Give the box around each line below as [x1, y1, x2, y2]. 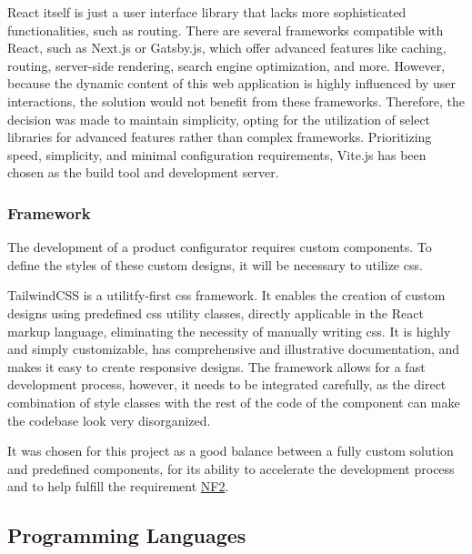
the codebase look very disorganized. [7, 410, 211, 429]
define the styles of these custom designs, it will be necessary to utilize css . [7, 255, 423, 274]
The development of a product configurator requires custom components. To [7, 237, 432, 257]
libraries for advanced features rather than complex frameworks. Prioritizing [7, 127, 432, 146]
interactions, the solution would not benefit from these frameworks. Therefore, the [7, 91, 466, 110]
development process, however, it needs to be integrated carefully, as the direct [7, 375, 447, 394]
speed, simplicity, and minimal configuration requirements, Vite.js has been [7, 145, 427, 164]
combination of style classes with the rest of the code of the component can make [7, 392, 460, 411]
